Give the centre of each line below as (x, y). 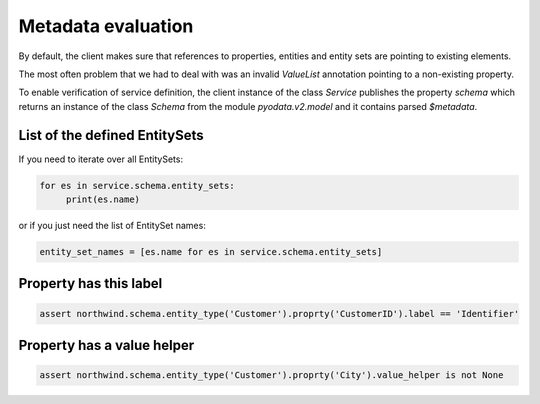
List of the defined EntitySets (111, 135)
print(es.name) (102, 199)
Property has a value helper (106, 345)
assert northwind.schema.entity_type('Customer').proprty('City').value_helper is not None (271, 375)
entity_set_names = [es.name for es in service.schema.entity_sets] (211, 251)
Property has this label (90, 283)
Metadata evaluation (106, 26)
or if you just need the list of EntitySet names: (112, 225)
